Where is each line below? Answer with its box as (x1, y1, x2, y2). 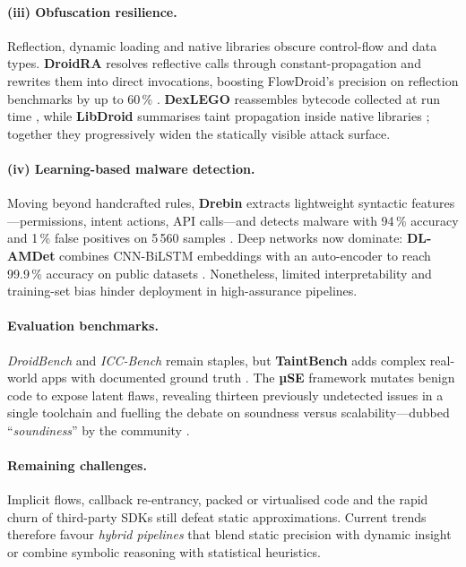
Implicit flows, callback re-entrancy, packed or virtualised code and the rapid (7, 490, 428, 509)
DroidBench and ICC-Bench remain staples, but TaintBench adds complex (7, 350, 427, 369)
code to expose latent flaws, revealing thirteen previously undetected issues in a (7, 385, 444, 404)
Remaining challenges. (7, 456, 147, 475)
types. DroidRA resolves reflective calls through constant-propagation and (7, 54, 421, 73)
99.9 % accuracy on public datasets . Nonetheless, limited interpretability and (7, 263, 432, 282)
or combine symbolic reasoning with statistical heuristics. (7, 543, 321, 562)
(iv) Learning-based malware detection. (7, 159, 255, 177)
